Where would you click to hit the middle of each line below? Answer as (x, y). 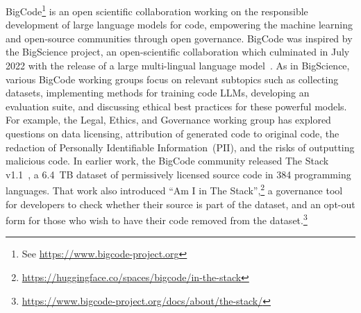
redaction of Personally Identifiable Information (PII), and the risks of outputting (180, 147)
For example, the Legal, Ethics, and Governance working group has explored (168, 120)
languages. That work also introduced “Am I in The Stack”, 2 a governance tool (174, 189)
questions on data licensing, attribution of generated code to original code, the (173, 133)
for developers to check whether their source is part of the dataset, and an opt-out (180, 204)
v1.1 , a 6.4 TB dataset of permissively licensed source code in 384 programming (178, 174)
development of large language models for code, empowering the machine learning (179, 25)
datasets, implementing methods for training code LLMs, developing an (158, 93)
